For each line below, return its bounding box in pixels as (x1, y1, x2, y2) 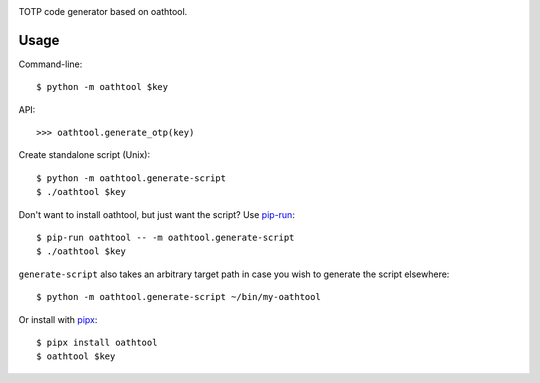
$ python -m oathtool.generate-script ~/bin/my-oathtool (36, 291, 322, 303)
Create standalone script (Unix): (18, 149, 150, 161)
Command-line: (18, 58, 83, 70)
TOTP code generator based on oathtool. (18, 6, 188, 17)
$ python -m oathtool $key (36, 81, 169, 93)
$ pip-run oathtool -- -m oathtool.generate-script (36, 232, 295, 244)
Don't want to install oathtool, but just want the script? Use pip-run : (18, 208, 295, 220)
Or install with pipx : (18, 313, 98, 325)
